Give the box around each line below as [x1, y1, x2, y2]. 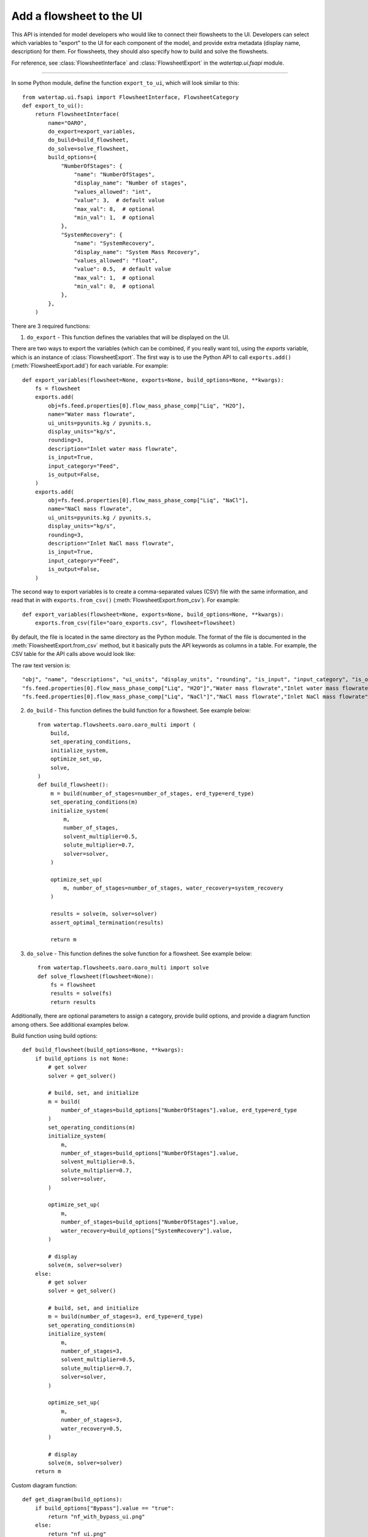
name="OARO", [48, 119, 87, 126]
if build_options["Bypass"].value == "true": [34, 1504, 175, 1512]
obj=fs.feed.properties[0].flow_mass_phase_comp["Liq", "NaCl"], [48, 497, 249, 504]
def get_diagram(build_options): [22, 1496, 123, 1503]
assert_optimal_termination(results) [50, 919, 164, 926]
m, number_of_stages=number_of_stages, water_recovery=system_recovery [63, 885, 283, 891]
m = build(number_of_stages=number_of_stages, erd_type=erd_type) [50, 790, 255, 797]
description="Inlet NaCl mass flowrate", [48, 540, 175, 547]
